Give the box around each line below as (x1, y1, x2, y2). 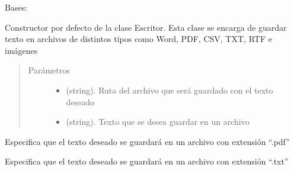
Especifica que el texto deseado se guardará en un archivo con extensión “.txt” (5, 155, 289, 167)
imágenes (5, 44, 38, 56)
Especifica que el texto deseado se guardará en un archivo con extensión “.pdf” (5, 135, 290, 147)
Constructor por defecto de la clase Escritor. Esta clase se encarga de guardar (5, 21, 287, 33)
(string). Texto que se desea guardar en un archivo (66, 115, 250, 128)
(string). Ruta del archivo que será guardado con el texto (66, 83, 273, 96)
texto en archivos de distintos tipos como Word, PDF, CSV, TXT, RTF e (5, 33, 272, 45)
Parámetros (28, 64, 70, 76)
